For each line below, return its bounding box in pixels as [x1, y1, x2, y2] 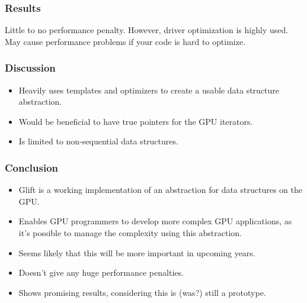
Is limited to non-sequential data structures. [18, 135, 178, 147]
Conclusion [5, 160, 58, 175]
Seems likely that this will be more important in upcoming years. [18, 246, 255, 259]
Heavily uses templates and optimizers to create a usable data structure [18, 83, 280, 96]
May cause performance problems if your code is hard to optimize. [5, 35, 246, 47]
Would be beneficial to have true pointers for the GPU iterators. [18, 115, 253, 127]
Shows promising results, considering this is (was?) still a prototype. [18, 286, 266, 298]
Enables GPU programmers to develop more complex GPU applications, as [18, 215, 292, 227]
